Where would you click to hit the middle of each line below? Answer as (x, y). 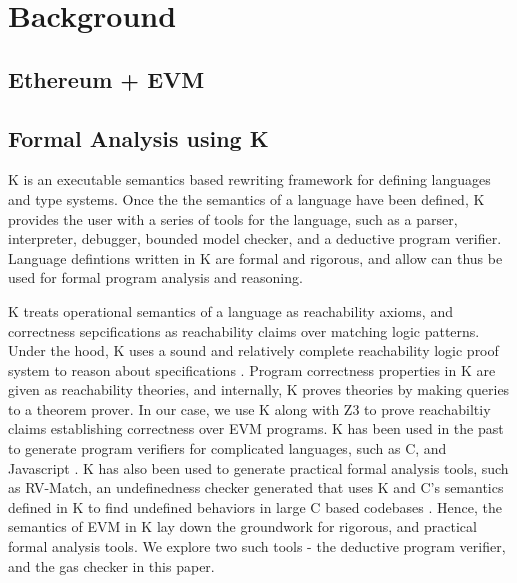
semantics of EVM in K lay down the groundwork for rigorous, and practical (242, 526)
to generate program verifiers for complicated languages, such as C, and (227, 448)
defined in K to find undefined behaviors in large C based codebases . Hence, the (255, 506)
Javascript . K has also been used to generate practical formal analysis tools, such (258, 467)
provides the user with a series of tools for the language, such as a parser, (233, 218)
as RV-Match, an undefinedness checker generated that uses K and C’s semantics (256, 487)
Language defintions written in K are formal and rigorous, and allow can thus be (255, 257)
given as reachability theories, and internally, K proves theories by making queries (259, 389)
